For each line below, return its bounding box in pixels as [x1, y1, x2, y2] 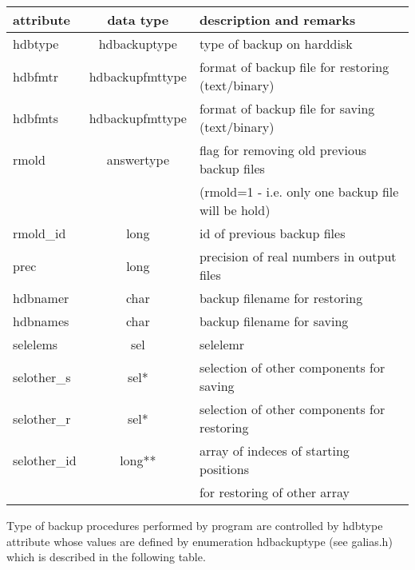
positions [199, 460, 249, 478]
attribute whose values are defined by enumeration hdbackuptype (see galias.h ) [6, 532, 393, 549]
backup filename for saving [199, 312, 349, 330]
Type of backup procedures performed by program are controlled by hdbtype [6, 517, 383, 533]
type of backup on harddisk [199, 34, 353, 53]
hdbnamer [13, 289, 69, 307]
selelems [13, 335, 58, 353]
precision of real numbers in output [199, 247, 397, 265]
